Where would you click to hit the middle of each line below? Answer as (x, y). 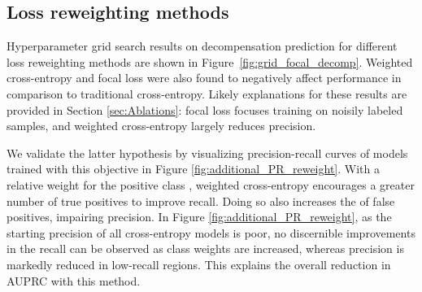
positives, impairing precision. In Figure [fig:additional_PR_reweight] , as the (199, 217)
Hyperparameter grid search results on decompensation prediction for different (202, 46)
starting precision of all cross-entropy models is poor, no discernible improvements (211, 232)
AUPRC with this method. (74, 280)
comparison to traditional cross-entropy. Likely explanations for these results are (207, 93)
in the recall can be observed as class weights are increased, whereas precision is (205, 248)
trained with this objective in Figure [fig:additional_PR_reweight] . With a (193, 169)
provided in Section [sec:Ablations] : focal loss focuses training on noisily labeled (205, 109)
